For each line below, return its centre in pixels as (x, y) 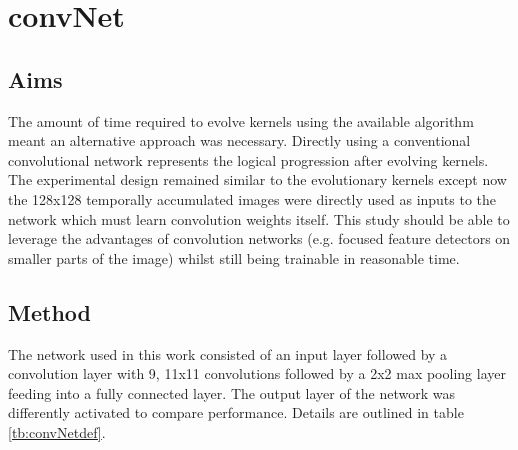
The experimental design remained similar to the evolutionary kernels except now (257, 179)
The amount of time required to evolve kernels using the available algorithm (241, 120)
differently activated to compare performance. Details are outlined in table (236, 412)
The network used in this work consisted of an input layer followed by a (228, 353)
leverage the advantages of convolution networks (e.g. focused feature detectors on (259, 238)
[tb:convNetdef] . (57, 431)
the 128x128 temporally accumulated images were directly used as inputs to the (252, 198)
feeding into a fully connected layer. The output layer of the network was (232, 392)
